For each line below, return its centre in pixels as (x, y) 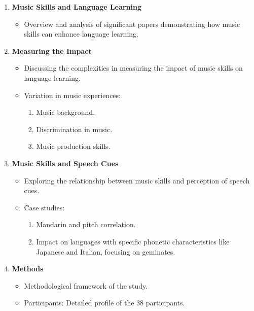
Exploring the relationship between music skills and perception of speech (137, 180)
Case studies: (44, 207)
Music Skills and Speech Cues (65, 163)
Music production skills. (73, 146)
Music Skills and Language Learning (77, 7)
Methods (28, 269)
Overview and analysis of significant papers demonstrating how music (132, 24)
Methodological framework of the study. (86, 285)
